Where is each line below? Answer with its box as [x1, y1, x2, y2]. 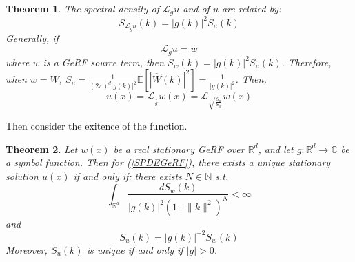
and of [183, 1, 210, 15]
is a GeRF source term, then [43, 54, 165, 69]
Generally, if [6, 30, 59, 45]
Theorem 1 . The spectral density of [6, 1, 159, 15]
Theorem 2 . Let [6, 141, 78, 156]
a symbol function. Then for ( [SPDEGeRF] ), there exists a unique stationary [6, 155, 331, 170]
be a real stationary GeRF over [113, 141, 245, 156]
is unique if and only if [86, 242, 183, 256]
